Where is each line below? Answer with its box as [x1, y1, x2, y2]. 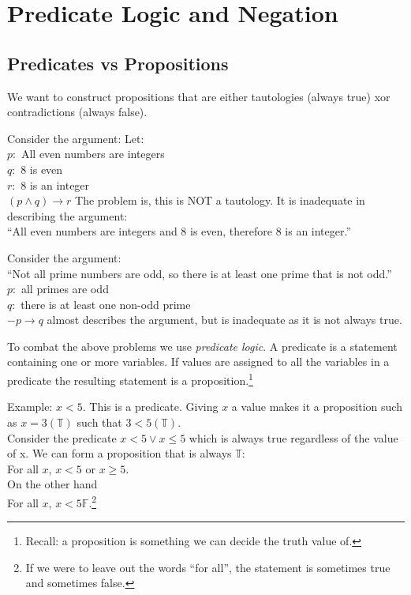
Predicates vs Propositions [7, 51, 229, 75]
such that [77, 413, 122, 430]
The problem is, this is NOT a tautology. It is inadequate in [75, 192, 365, 209]
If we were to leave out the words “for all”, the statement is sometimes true [25, 559, 390, 575]
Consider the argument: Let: [7, 130, 144, 146]
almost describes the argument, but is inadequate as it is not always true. [47, 311, 402, 328]
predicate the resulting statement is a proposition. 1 [7, 370, 253, 388]
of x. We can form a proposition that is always [7, 445, 232, 461]
